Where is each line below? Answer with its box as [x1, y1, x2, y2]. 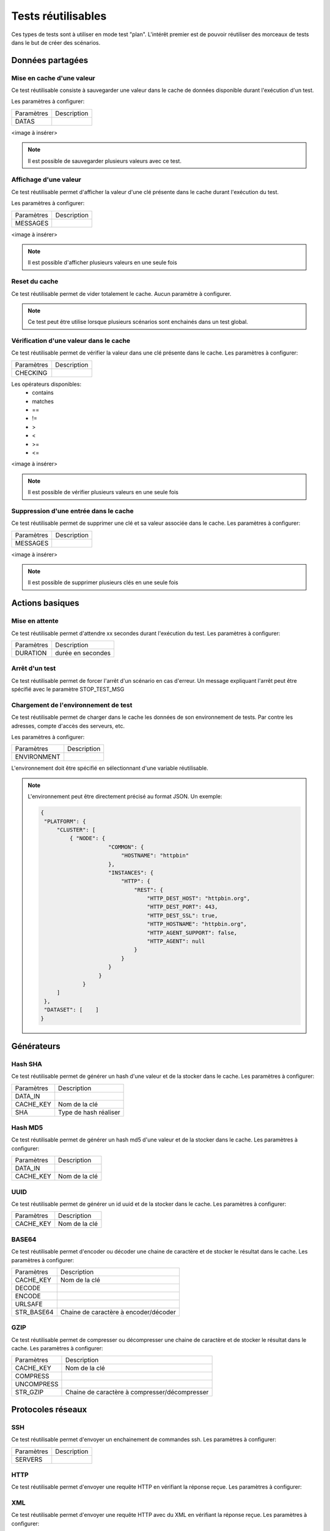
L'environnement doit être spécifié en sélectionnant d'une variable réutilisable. [11, 764, 208, 772]
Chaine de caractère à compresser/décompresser [65, 1388, 209, 1396]
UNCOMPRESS [15, 1380, 59, 1388]
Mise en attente [11, 617, 59, 625]
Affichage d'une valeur [11, 175, 82, 184]
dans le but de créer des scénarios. [11, 39, 101, 46]
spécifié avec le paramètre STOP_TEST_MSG [11, 686, 125, 693]
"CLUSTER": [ [56, 826, 96, 833]
